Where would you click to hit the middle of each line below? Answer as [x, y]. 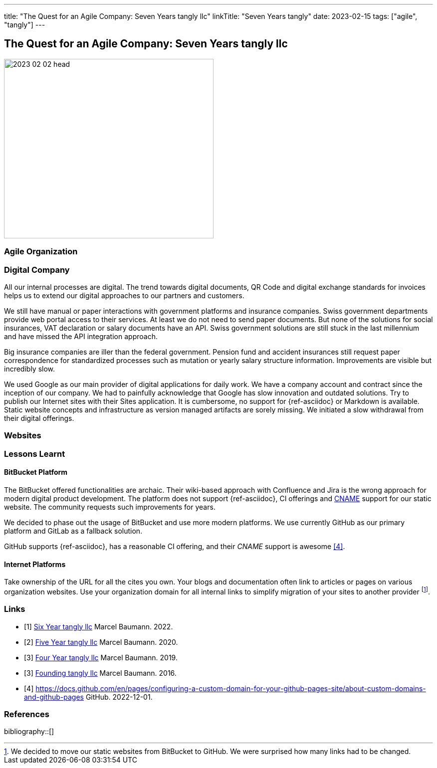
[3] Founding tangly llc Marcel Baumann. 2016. [100, 673]
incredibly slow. [30, 369]
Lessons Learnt [35, 454]
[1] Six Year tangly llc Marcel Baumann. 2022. [99, 626]
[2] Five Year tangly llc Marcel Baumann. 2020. [101, 642]
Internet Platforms [35, 564]
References [27, 714]
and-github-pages [54, 697]
